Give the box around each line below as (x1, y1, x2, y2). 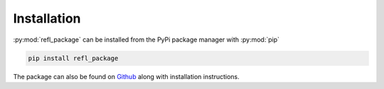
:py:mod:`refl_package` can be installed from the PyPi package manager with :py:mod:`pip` (13, 35, 280, 44)
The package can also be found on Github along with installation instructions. (13, 72, 240, 81)
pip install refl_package (28, 54, 119, 62)
